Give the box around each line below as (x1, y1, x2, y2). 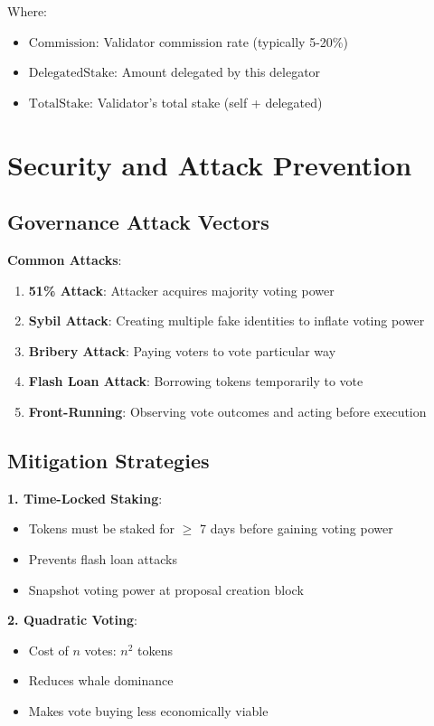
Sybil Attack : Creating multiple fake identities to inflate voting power (28, 311, 425, 330)
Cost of (28, 640, 69, 659)
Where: (7, 2, 47, 20)
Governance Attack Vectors (7, 208, 269, 236)
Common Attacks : (7, 250, 122, 269)
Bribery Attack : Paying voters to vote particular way (28, 341, 336, 360)
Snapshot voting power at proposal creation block (28, 580, 304, 599)
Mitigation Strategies (7, 446, 210, 474)
